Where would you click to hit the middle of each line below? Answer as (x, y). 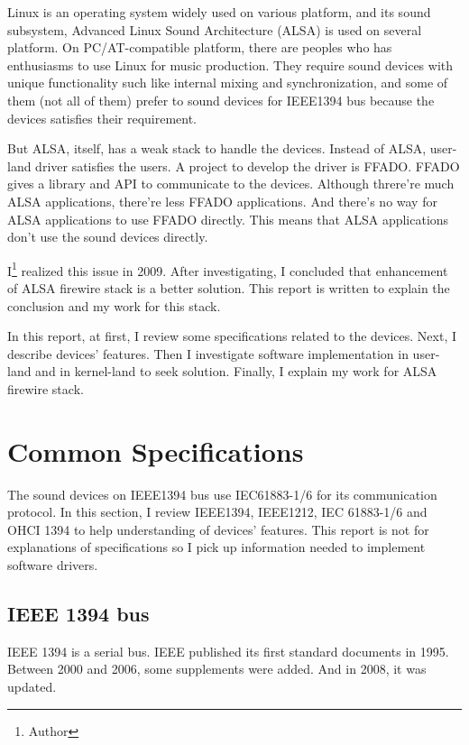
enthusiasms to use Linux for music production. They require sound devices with (230, 64)
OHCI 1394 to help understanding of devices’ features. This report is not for (218, 529)
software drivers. (53, 565)
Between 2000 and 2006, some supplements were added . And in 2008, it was (217, 669)
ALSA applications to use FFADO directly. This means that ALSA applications (228, 219)
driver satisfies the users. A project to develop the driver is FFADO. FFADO (248, 166)
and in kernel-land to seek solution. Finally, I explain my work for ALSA (236, 371)
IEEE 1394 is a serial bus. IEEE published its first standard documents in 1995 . (228, 651)
